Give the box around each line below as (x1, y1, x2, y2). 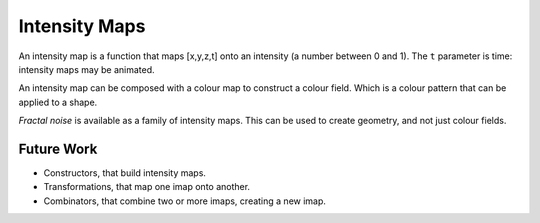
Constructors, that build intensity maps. (43, 167, 207, 179)
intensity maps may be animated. (18, 63, 155, 75)
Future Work (18, 140, 98, 157)
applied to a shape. (18, 96, 98, 108)
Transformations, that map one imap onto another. (43, 181, 250, 193)
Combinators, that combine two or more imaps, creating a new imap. (43, 195, 327, 207)
